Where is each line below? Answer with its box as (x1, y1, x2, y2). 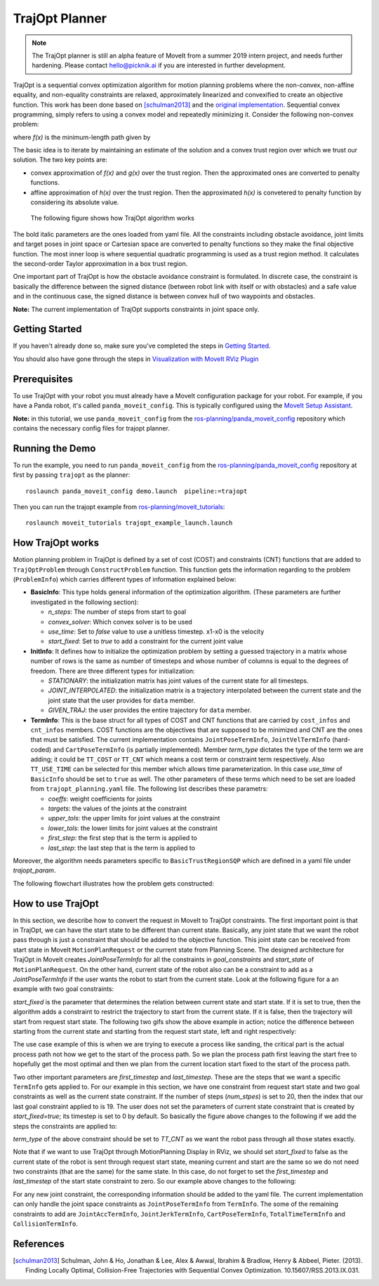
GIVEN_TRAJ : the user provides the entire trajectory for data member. (48, 706, 252, 714)
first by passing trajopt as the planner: (13, 471, 131, 479)
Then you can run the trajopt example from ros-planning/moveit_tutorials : (13, 502, 225, 511)
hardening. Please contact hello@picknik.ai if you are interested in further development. (32, 61, 286, 70)
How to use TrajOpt (13, 898, 99, 910)
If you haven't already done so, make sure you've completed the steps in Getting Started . (13, 341, 271, 350)
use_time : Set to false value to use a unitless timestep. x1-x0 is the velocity (48, 627, 265, 636)
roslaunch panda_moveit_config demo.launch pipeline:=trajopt (25, 487, 248, 495)
